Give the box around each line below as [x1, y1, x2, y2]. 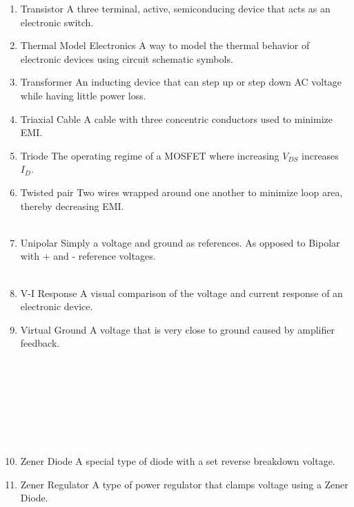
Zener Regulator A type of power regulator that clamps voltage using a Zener [20, 477, 348, 491]
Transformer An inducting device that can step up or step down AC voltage [20, 75, 342, 89]
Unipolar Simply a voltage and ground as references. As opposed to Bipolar [20, 235, 340, 249]
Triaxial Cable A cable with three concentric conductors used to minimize [20, 111, 333, 126]
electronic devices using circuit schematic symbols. [20, 51, 233, 66]
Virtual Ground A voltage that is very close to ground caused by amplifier [20, 322, 335, 336]
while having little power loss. [20, 88, 146, 102]
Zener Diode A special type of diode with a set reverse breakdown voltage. [20, 454, 335, 468]
